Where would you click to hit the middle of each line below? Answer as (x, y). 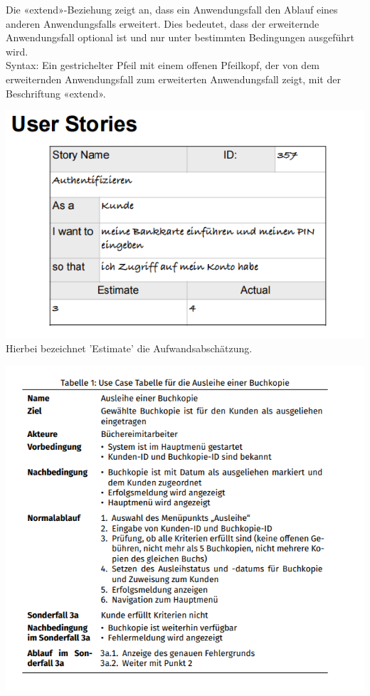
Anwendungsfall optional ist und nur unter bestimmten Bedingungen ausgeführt (180, 37)
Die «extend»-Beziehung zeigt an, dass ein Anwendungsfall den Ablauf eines (172, 9)
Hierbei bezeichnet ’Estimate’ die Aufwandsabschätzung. (129, 348)
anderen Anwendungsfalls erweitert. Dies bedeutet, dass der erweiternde (163, 23)
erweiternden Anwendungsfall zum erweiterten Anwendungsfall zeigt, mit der (173, 79)
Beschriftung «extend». (56, 93)
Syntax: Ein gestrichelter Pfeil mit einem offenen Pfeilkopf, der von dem (163, 65)
